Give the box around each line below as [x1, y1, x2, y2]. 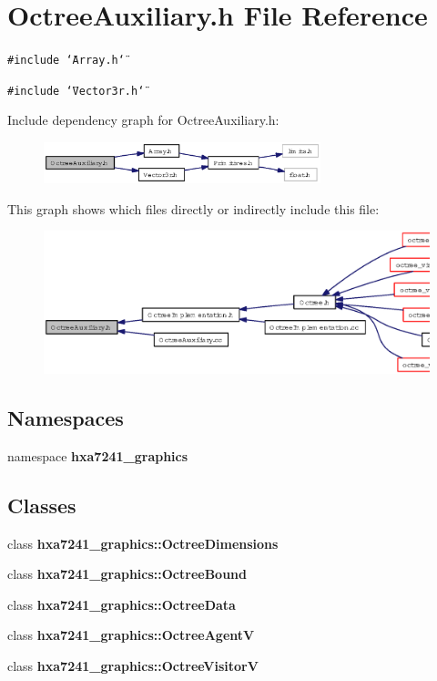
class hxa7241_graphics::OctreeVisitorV [7, 655, 259, 675]
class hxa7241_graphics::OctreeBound [7, 564, 247, 583]
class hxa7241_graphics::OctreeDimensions [7, 533, 279, 552]
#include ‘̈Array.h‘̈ [7, 54, 125, 67]
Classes [7, 490, 76, 519]
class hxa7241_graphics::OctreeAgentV [7, 625, 255, 645]
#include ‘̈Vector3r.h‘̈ [7, 84, 145, 98]
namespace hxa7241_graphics [7, 446, 188, 465]
